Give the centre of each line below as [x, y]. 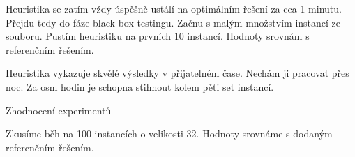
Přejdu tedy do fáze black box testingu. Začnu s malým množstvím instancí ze [173, 22]
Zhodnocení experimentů [59, 110]
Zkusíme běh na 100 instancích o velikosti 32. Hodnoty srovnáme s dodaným [169, 134]
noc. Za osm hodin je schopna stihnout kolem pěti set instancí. [140, 86]
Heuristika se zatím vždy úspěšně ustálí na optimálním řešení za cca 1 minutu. [174, 8]
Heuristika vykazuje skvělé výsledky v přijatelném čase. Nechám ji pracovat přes [177, 73]
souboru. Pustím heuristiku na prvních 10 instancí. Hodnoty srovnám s [158, 36]
